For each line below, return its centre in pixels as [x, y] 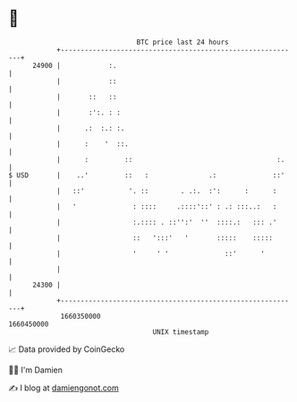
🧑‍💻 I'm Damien [36, 370]
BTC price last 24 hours [182, 42]
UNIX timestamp [181, 332]
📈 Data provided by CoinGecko [67, 349]
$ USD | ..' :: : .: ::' [147, 175]
